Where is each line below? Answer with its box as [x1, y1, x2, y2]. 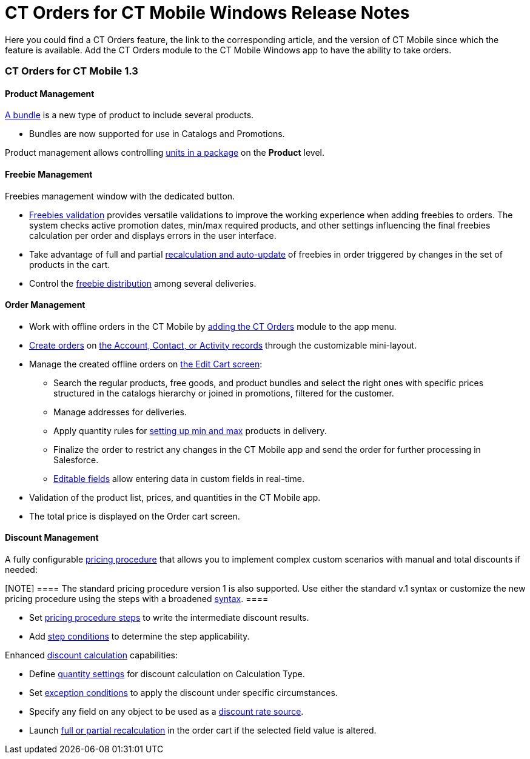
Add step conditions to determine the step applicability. [29, 631, 250, 641]
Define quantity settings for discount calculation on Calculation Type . [29, 669, 305, 679]
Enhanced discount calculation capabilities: [5, 650, 178, 660]
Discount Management [5, 532, 99, 543]
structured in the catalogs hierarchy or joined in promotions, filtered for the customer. [53, 387, 394, 398]
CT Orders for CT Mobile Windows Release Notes [5, 2, 410, 23]
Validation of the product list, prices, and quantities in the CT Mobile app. [29, 492, 321, 503]
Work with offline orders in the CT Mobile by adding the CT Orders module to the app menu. [29, 321, 397, 332]
